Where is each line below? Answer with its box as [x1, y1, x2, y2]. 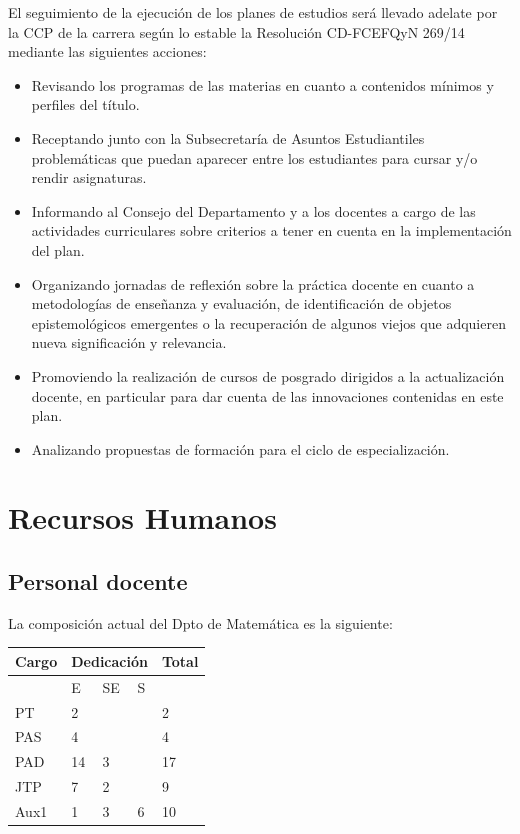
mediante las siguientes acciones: [8, 41, 207, 62]
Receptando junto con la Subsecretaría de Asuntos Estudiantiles [31, 127, 425, 148]
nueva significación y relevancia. [31, 332, 227, 353]
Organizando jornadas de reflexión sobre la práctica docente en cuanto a [31, 273, 475, 294]
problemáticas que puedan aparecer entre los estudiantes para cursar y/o [31, 147, 478, 168]
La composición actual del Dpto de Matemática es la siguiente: [8, 612, 393, 633]
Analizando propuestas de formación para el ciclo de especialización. [31, 438, 450, 459]
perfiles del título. [31, 94, 140, 115]
